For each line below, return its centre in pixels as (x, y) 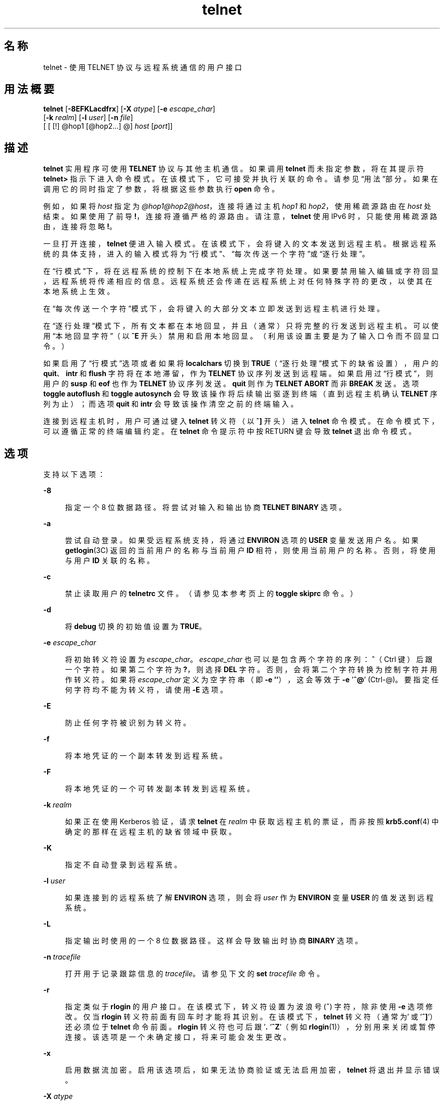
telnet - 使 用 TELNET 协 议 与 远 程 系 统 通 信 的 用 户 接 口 (143, 67)
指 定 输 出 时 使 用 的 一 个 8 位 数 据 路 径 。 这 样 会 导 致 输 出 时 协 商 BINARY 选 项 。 (214, 941)
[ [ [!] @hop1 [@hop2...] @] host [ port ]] (108, 126)
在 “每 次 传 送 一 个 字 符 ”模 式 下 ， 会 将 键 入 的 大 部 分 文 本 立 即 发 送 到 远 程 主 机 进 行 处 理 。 (214, 309)
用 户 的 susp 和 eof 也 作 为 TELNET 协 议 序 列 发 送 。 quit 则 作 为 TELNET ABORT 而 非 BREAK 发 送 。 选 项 (231, 384)
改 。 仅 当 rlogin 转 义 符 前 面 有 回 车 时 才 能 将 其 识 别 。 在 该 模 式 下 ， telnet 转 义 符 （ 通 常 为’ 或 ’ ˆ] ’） (251, 1017)
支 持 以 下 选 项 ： (74, 474)
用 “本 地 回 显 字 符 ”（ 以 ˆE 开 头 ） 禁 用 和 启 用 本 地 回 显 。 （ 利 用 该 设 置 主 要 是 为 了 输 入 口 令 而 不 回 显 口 (241, 336)
